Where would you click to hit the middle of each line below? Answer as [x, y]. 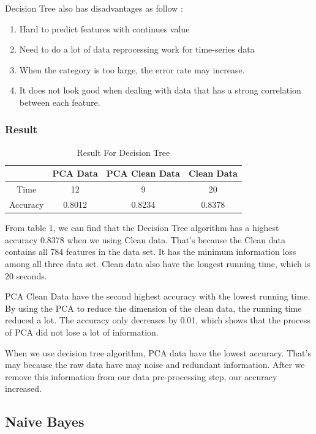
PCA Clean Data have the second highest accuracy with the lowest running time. [158, 296]
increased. [24, 388]
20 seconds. [26, 275]
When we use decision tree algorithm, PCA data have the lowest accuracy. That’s [158, 352]
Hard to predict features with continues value [104, 28]
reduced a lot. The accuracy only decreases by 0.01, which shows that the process [158, 320]
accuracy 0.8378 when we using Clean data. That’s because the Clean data [145, 239]
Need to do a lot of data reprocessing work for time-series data [137, 49]
